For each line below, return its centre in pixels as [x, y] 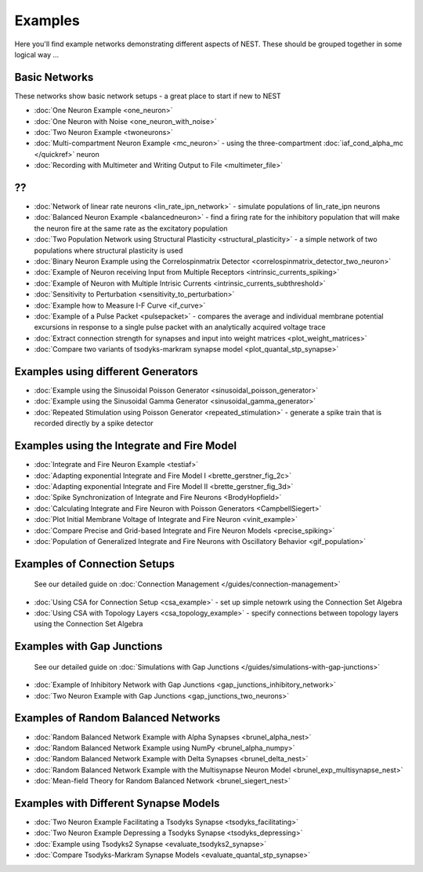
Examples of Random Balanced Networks [117, 718]
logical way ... [37, 54]
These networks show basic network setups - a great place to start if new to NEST [148, 96]
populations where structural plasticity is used [108, 250]
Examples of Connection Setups [95, 564]
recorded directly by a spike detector [94, 423]
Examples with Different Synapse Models [117, 803]
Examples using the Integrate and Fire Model [126, 446]
